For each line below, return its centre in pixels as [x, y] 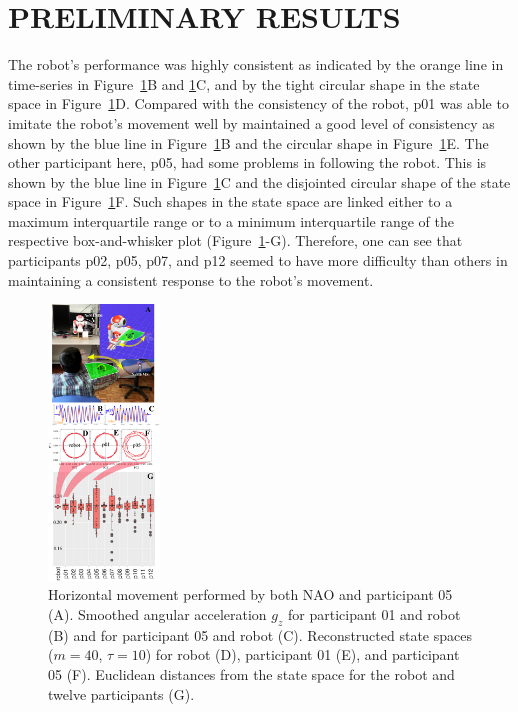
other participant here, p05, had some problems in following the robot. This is [247, 162]
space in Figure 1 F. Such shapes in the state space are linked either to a [230, 201]
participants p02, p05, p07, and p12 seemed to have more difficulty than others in [258, 260]
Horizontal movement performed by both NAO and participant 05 [250, 594]
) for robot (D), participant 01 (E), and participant [302, 654]
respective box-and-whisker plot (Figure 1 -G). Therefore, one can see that [235, 240]
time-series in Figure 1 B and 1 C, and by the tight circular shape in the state [244, 83]
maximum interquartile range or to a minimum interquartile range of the [231, 220]
